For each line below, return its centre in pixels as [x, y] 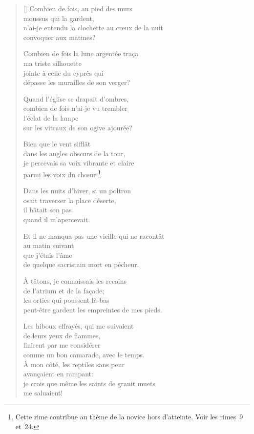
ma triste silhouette [52, 63]
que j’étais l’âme [48, 255]
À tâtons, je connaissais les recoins [75, 280]
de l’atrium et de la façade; [64, 290]
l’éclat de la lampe [51, 117]
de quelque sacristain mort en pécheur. [81, 264]
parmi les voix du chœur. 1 [62, 173]
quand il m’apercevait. [57, 219]
